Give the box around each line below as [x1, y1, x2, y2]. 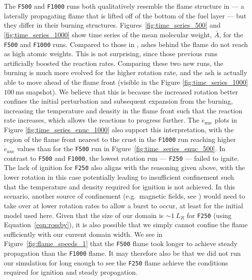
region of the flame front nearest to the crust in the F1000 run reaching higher [4, 134, 236, 144]
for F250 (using [187, 210, 232, 220]
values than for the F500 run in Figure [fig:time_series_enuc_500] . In [17, 143, 226, 154]
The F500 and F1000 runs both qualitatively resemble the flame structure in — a [4, 1, 244, 11]
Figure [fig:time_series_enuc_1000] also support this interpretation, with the [4, 124, 234, 134]
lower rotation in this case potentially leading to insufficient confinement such [4, 172, 234, 182]
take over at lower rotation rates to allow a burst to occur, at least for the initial [4, 200, 243, 210]
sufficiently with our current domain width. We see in [4, 229, 163, 239]
